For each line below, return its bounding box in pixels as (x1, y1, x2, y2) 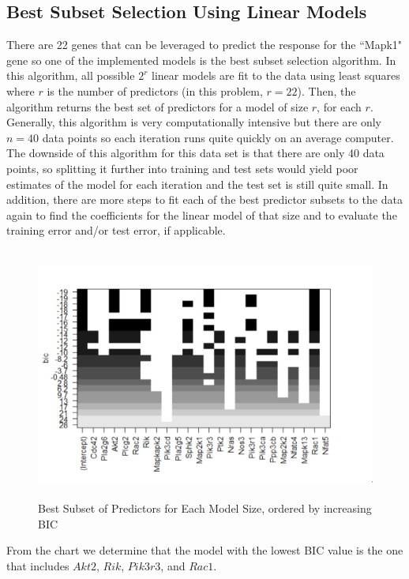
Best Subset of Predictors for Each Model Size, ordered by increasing (38, 500, 372, 517)
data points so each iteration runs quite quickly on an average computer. (42, 129, 394, 145)
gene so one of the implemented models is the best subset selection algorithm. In (6, 51, 396, 68)
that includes (6, 557, 69, 573)
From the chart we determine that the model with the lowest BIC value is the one (6, 542, 403, 558)
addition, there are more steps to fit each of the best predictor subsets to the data (6, 191, 403, 208)
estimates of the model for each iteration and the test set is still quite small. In (6, 175, 388, 192)
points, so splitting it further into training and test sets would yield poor (6, 160, 358, 176)
